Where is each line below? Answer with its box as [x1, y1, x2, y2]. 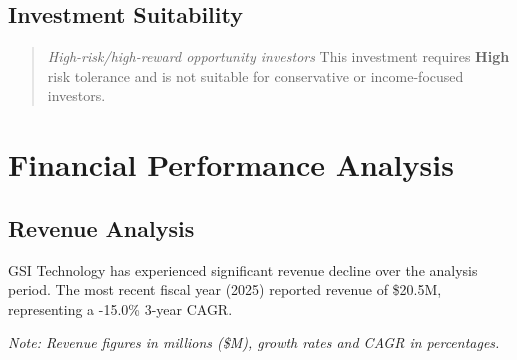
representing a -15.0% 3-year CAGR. [8, 298, 233, 319]
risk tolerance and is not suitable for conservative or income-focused [47, 65, 464, 86]
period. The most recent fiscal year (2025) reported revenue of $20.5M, [8, 279, 442, 300]
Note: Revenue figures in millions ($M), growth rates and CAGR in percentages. [8, 332, 500, 353]
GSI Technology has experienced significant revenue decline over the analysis [8, 259, 478, 280]
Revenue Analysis [8, 212, 195, 243]
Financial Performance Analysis [8, 144, 454, 185]
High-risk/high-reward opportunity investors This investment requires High [47, 46, 510, 67]
